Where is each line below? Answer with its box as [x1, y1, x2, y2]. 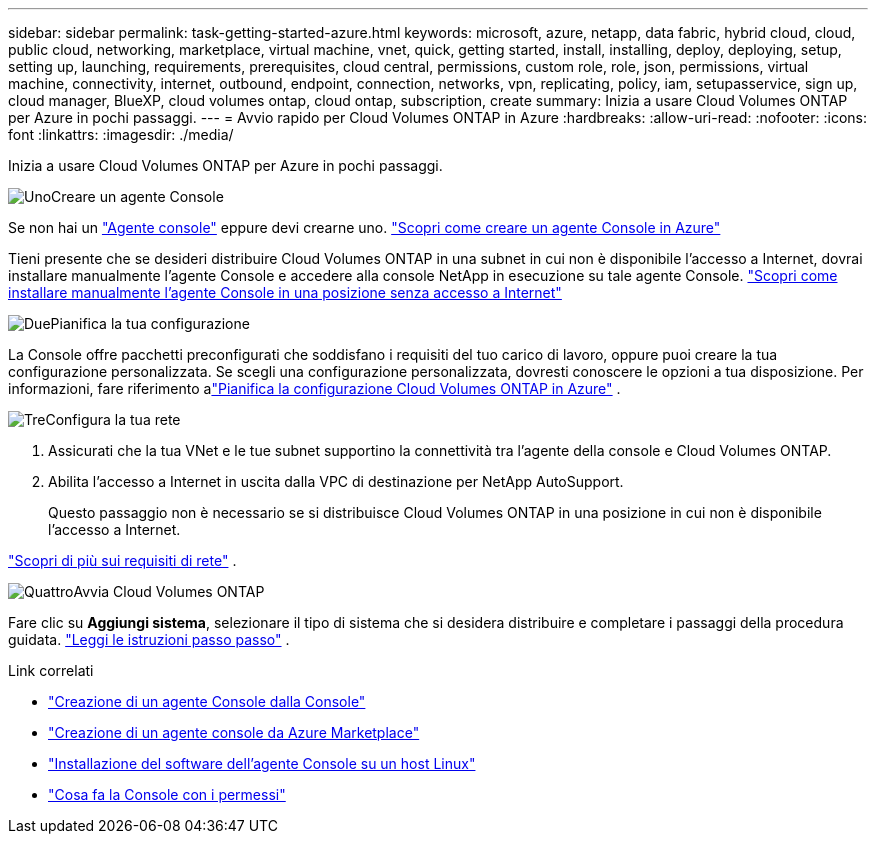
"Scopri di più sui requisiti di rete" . [8, 552, 237, 569]
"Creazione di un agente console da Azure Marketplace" [48, 724, 420, 741]
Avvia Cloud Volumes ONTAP [73, 583, 265, 600]
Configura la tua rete [45, 411, 181, 428]
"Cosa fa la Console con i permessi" [48, 786, 286, 803]
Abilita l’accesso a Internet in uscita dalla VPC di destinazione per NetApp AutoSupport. [48, 473, 624, 490]
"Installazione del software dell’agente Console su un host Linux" [48, 755, 476, 772]
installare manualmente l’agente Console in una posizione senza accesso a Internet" [8, 284, 562, 301]
